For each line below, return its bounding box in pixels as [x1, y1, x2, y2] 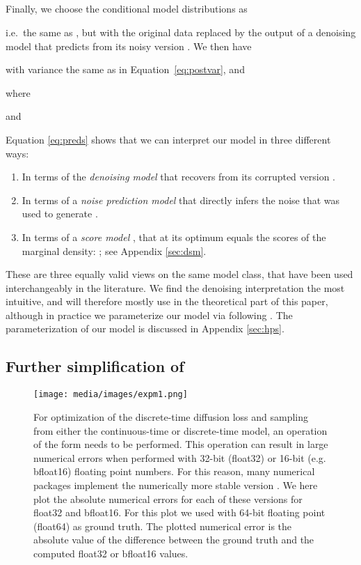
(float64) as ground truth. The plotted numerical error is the [33, 518, 292, 533]
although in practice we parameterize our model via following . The [6, 307, 293, 322]
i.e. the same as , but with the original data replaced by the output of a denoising [6, 24, 356, 39]
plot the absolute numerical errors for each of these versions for [33, 491, 303, 506]
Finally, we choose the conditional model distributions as [6, 1, 248, 16]
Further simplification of [6, 355, 184, 377]
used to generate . [22, 206, 98, 221]
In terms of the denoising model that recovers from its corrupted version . [22, 169, 336, 184]
